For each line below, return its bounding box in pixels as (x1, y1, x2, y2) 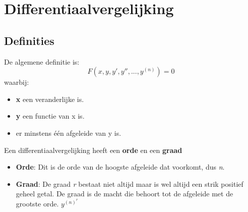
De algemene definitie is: (4, 56, 80, 67)
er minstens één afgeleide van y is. (16, 127, 121, 138)
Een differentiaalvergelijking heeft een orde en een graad (4, 144, 182, 155)
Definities (4, 32, 54, 48)
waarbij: (4, 77, 29, 87)
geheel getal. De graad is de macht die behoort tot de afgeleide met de (16, 188, 233, 199)
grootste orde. (16, 198, 59, 208)
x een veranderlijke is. (16, 93, 84, 104)
